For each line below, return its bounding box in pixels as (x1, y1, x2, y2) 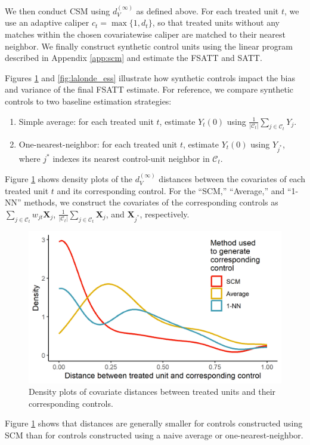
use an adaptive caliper (5, 16, 89, 29)
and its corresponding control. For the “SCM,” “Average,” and (57, 184, 285, 197)
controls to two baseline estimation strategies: (5, 94, 172, 107)
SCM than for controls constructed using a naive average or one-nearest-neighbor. (5, 428, 303, 441)
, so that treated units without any (152, 16, 280, 29)
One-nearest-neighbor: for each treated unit (18, 138, 178, 150)
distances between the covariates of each (159, 173, 305, 185)
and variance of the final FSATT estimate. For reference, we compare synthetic (5, 83, 294, 96)
